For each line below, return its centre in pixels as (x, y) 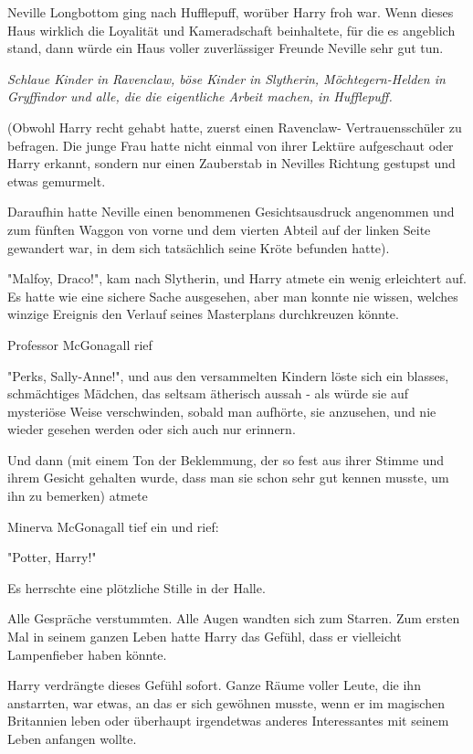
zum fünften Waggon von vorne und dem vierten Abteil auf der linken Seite (219, 229)
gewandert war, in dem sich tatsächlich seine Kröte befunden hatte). (199, 247)
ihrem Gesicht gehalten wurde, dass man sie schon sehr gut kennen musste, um (228, 478)
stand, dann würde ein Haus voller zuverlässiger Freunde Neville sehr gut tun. (226, 48)
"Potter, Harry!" (52, 557)
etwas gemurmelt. (57, 181)
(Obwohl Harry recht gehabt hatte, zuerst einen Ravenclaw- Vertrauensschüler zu (235, 127)
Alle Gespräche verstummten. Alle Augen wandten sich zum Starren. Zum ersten (234, 618)
